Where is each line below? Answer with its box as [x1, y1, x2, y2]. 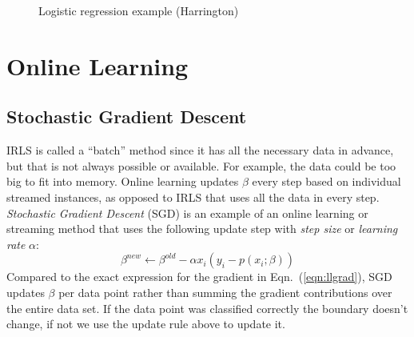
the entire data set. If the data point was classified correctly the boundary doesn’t [6, 299, 408, 316]
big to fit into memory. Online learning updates [6, 173, 239, 190]
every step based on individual [252, 173, 401, 190]
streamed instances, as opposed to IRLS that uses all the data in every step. [6, 188, 380, 205]
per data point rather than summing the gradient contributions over [58, 283, 392, 300]
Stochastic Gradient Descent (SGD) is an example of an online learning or [6, 204, 368, 221]
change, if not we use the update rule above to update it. [6, 315, 285, 332]
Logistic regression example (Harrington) [38, 2, 239, 18]
